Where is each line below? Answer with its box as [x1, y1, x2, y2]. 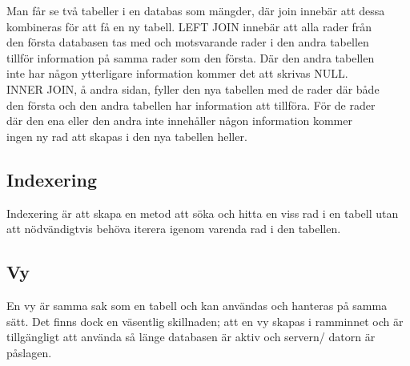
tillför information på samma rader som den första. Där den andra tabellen [6, 49, 375, 66]
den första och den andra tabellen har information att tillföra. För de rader [6, 96, 376, 113]
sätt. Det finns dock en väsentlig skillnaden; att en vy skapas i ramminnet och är [6, 312, 404, 329]
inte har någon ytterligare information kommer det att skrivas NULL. [6, 65, 348, 82]
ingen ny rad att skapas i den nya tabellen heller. [6, 127, 247, 144]
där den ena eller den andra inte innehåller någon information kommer [6, 112, 352, 129]
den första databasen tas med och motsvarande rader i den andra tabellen [6, 34, 369, 50]
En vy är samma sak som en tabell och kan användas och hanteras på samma [6, 296, 388, 313]
